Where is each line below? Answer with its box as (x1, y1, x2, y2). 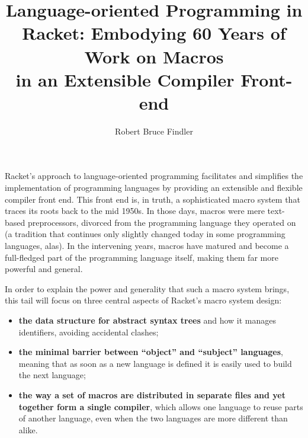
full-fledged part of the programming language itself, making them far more (5, 251, 278, 263)
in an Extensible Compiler (15, 67, 235, 91)
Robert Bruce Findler (115, 124, 193, 137)
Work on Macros (84, 44, 224, 68)
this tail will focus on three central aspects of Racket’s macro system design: (5, 294, 282, 306)
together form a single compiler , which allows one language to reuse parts (18, 400, 303, 413)
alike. (18, 423, 38, 436)
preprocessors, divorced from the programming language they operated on (27, 216, 296, 228)
